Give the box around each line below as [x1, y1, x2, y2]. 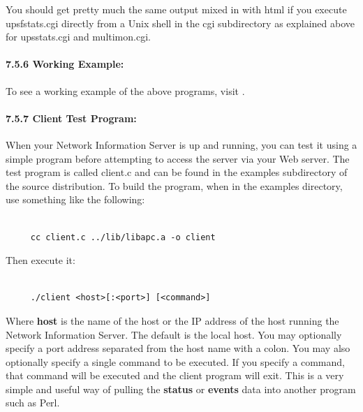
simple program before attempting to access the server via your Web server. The [6, 151, 350, 165]
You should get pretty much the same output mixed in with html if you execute [6, 2, 347, 16]
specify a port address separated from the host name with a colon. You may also [6, 341, 350, 355]
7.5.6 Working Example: [6, 57, 124, 71]
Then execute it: [6, 253, 75, 267]
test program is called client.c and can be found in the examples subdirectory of [6, 165, 348, 179]
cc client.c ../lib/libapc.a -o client [30, 232, 216, 242]
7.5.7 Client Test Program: [6, 110, 137, 125]
